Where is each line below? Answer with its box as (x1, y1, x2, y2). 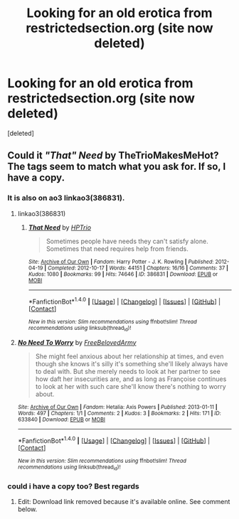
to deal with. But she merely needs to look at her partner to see (35, 367, 221, 375)
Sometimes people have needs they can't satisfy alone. (46, 237, 208, 245)
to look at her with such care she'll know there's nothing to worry (35, 382, 226, 390)
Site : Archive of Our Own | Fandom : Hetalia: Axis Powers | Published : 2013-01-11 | (17, 403, 218, 410)
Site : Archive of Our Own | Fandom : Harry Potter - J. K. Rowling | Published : (28, 258, 214, 265)
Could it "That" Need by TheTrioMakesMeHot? (7, 149, 219, 161)
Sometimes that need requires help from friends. (46, 244, 188, 253)
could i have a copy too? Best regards (7, 481, 140, 491)
